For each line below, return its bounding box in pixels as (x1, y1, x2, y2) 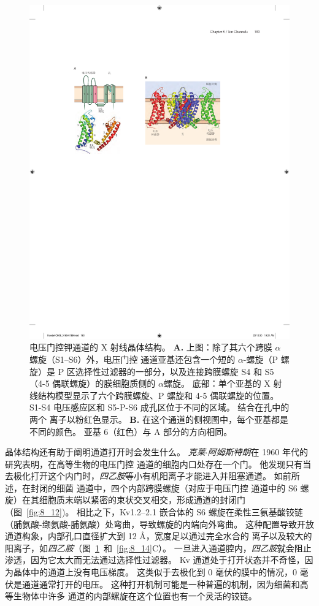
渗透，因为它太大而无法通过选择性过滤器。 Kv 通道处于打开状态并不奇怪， (5, 553, 305, 566)
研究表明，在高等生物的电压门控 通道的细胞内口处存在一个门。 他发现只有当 (5, 457, 312, 470)
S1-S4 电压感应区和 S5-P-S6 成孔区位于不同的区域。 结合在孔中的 (29, 401, 290, 414)
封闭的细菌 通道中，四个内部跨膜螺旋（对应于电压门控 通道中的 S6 (30, 481, 298, 494)
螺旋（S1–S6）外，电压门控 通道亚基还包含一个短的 (29, 352, 236, 365)
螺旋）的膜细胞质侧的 (69, 377, 156, 390)
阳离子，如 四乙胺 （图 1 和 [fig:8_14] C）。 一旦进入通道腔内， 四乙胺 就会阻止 (5, 541, 312, 554)
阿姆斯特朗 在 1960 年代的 (207, 445, 308, 458)
